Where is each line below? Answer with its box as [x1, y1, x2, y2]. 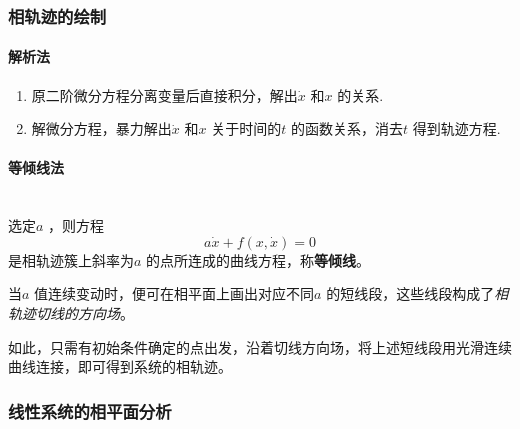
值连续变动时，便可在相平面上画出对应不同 [34, 283, 315, 304]
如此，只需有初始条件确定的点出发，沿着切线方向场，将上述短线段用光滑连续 [8, 336, 512, 357]
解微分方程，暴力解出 [31, 118, 172, 139]
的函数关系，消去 [290, 118, 403, 139]
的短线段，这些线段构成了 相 [326, 283, 509, 304]
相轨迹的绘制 [8, 3, 107, 28]
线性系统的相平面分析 [8, 398, 172, 423]
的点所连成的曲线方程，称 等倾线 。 [146, 249, 371, 270]
